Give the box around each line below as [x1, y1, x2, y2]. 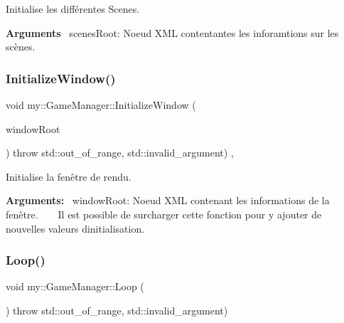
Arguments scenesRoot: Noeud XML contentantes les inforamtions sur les [6, 25, 339, 40]
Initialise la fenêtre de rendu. [6, 169, 131, 184]
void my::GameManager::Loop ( [6, 279, 144, 294]
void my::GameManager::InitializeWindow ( [6, 97, 196, 112]
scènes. [6, 39, 36, 54]
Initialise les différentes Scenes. [6, 1, 140, 16]
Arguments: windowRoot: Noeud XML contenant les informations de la [6, 193, 330, 208]
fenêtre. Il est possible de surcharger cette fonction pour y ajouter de [6, 206, 322, 221]
